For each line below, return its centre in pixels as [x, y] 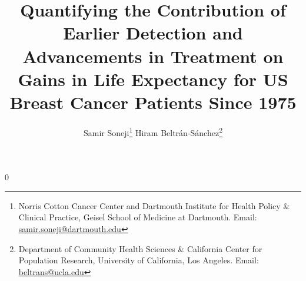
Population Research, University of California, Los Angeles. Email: [139, 260]
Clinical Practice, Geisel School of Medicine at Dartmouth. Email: [138, 217]
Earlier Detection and [153, 33]
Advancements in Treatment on [153, 56]
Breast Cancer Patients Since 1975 [153, 102]
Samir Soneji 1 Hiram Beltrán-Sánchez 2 [153, 131]
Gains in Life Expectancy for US [153, 79]
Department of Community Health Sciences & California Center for [140, 248]
